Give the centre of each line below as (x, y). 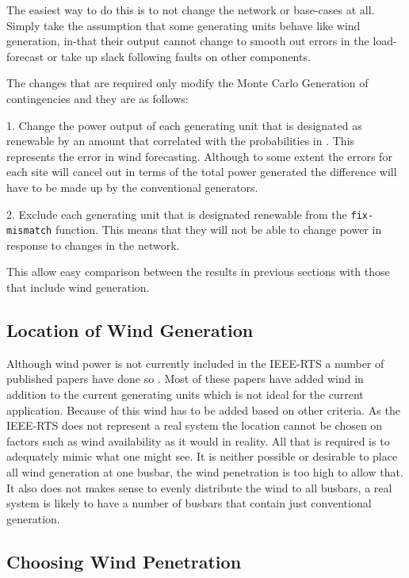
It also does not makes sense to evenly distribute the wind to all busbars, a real (199, 487)
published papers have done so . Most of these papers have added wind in (185, 379)
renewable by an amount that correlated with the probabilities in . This (181, 141)
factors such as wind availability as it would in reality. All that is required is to (198, 440)
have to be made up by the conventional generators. (132, 187)
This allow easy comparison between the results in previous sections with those (198, 272)
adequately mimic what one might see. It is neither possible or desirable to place (202, 456)
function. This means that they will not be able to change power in (218, 230)
